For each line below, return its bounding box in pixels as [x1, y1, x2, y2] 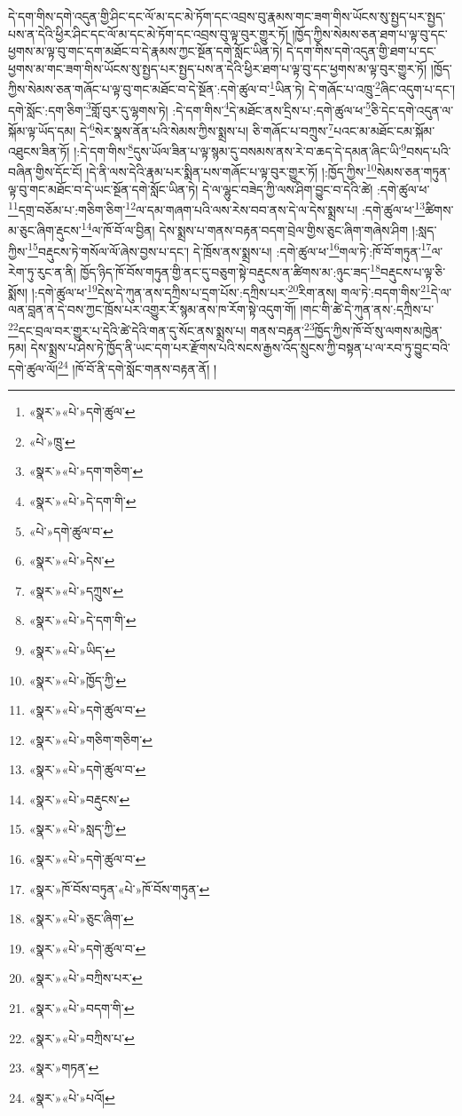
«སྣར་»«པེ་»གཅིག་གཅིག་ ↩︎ [28, 730, 153, 748]
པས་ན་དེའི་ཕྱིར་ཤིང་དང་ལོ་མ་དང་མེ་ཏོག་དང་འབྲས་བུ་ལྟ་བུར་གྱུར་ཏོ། [8, 24, 288, 43]
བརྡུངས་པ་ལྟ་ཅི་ [380, 262, 446, 281]
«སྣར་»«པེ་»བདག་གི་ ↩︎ [28, 999, 135, 1017]
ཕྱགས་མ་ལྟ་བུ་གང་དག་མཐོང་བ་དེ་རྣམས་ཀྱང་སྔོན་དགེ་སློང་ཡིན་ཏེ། [8, 42, 283, 60]
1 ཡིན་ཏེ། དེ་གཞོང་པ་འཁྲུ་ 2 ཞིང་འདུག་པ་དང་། [270, 77, 456, 99]
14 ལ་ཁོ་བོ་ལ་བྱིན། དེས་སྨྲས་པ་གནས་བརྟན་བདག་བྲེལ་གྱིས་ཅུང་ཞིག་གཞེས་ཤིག [81, 218, 409, 240]
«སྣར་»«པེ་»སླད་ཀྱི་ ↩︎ [28, 819, 126, 838]
